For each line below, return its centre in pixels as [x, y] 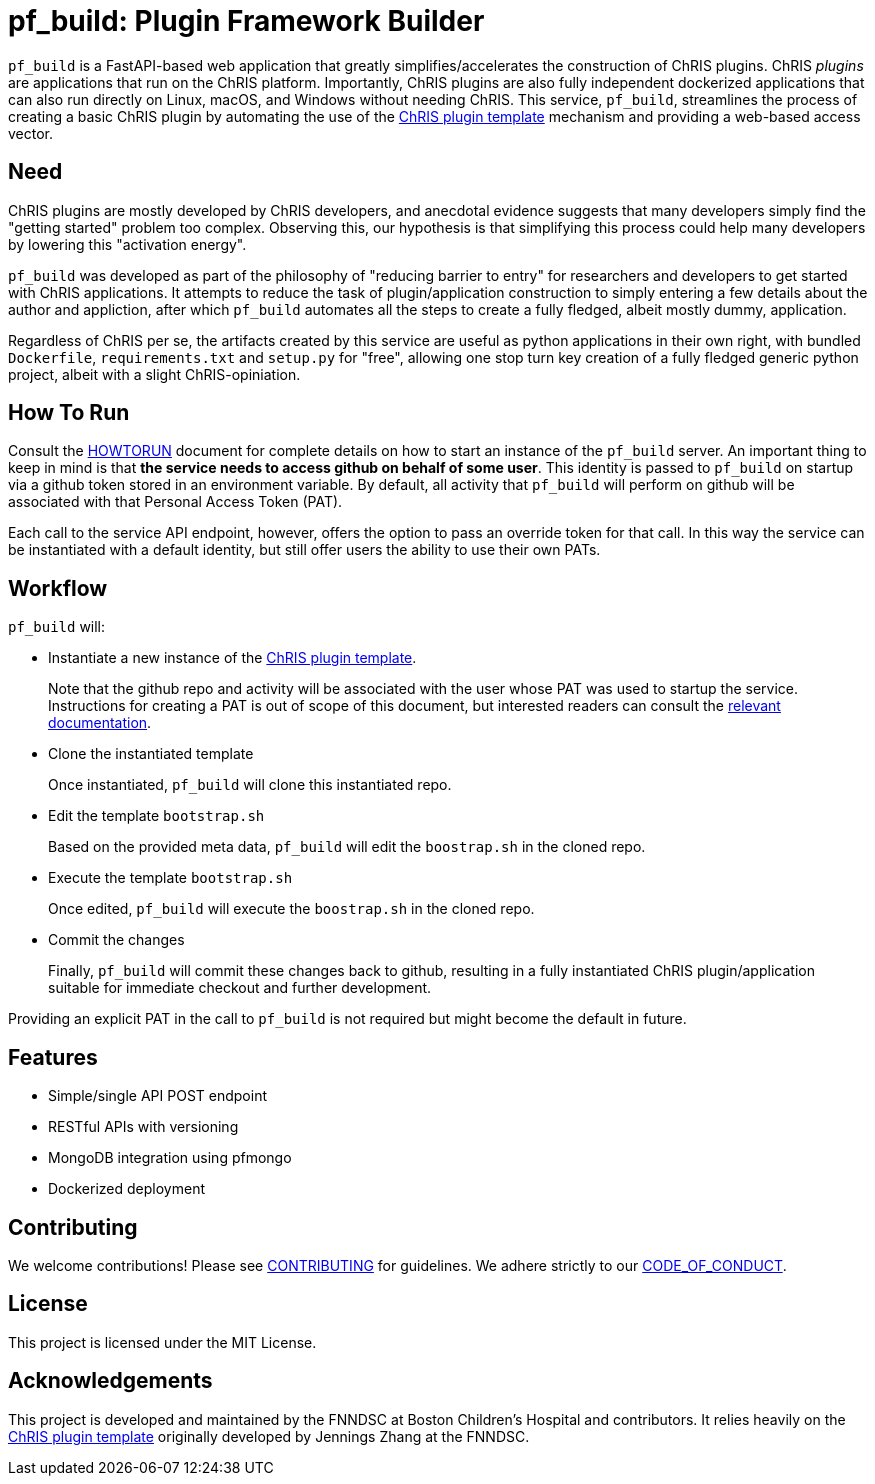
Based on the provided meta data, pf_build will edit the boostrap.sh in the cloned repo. [347, 847]
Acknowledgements [110, 1381]
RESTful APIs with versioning [143, 1127]
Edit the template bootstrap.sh [156, 816]
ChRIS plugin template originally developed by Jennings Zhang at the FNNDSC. [269, 1436]
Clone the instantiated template [151, 754]
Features [53, 1057]
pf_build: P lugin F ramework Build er [246, 21]
